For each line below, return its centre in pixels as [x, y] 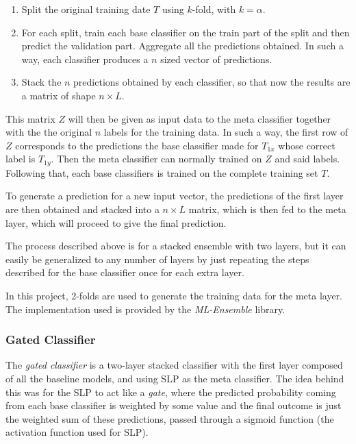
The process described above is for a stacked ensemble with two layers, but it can [176, 246]
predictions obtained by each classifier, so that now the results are [212, 82]
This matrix [30, 118]
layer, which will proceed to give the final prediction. [116, 222]
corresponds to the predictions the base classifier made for [137, 145]
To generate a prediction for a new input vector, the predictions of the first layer [175, 196]
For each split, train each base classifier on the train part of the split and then [186, 32]
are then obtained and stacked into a [82, 209]
